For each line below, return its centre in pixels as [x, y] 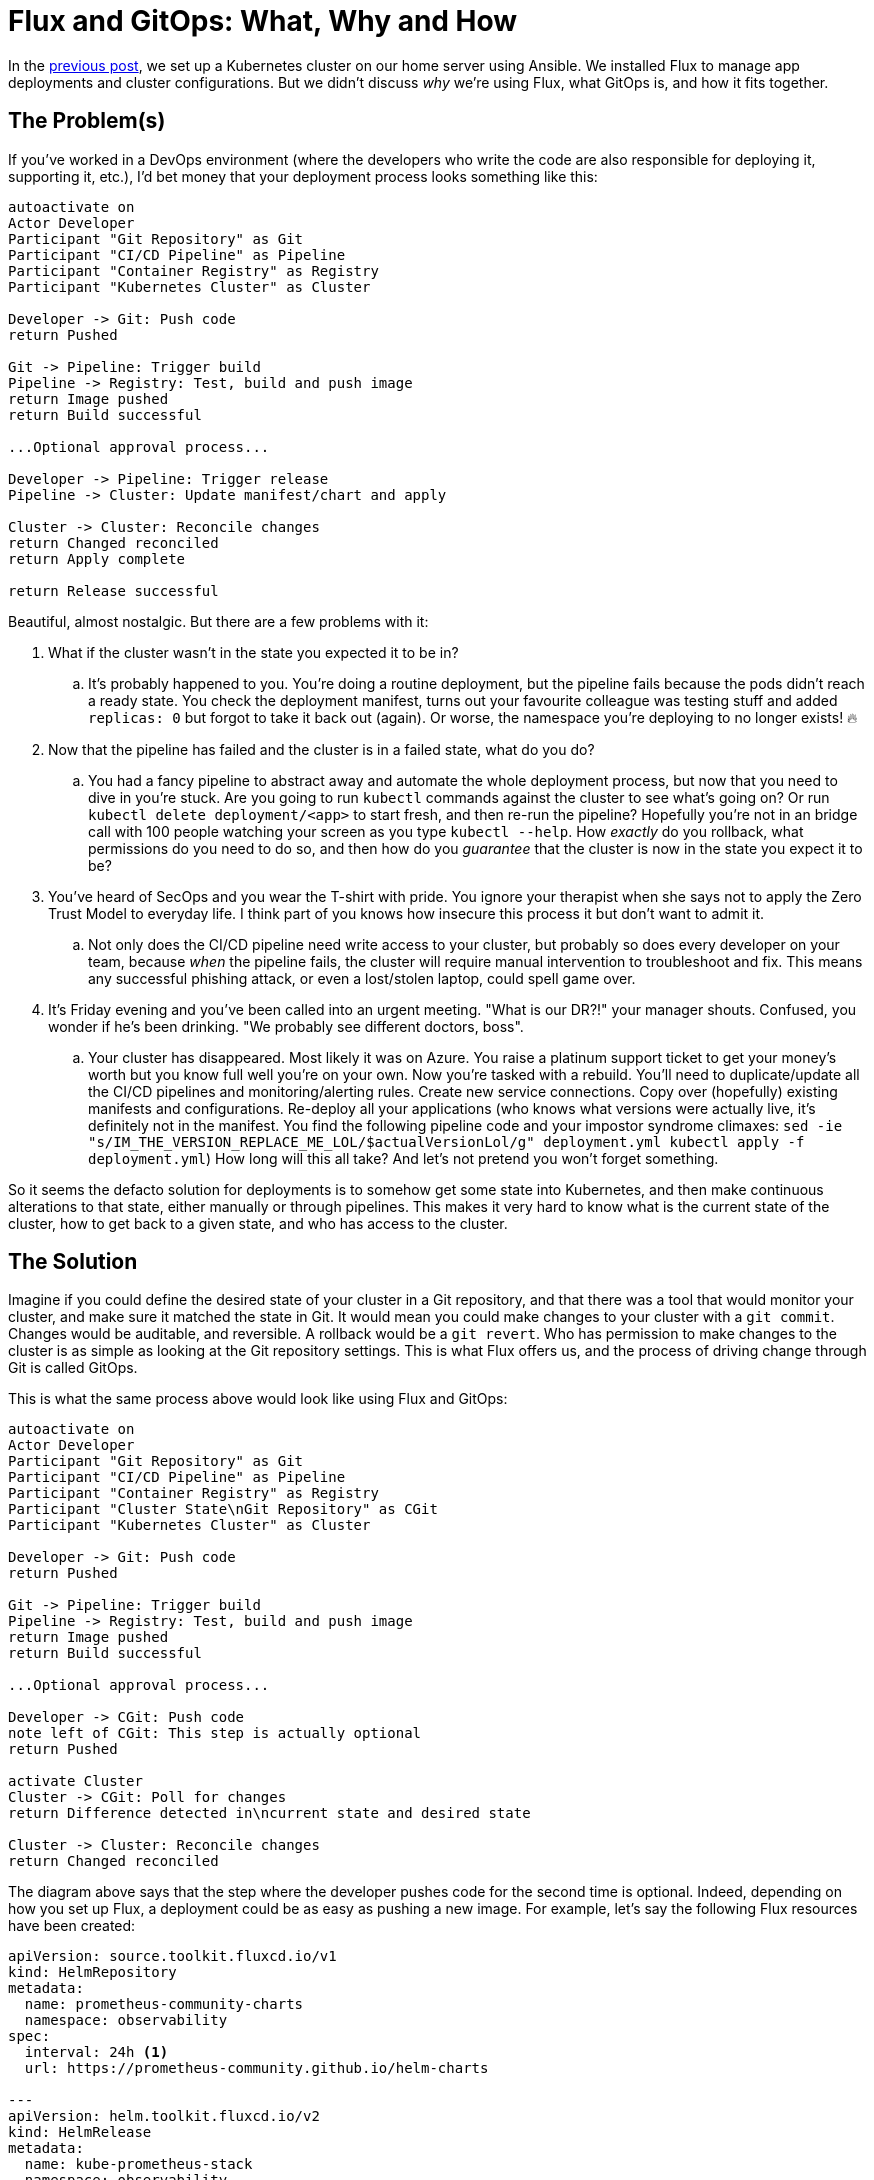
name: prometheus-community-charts [164, 2004]
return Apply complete [97, 558]
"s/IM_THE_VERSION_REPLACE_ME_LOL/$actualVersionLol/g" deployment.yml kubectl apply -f [446, 1141]
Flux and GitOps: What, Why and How [263, 21]
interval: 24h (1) [96, 2052]
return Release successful [113, 590]
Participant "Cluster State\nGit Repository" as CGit [223, 1509]
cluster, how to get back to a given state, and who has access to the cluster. [258, 1223]
